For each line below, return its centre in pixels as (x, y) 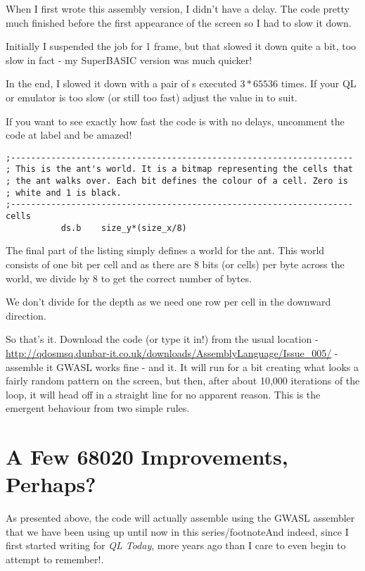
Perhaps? (51, 484)
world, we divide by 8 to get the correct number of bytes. (129, 278)
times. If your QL (319, 83)
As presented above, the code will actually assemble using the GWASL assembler (180, 518)
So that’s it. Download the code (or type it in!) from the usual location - (162, 339)
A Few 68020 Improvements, (147, 457)
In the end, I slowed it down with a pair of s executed (121, 83)
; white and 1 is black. (64, 193)
